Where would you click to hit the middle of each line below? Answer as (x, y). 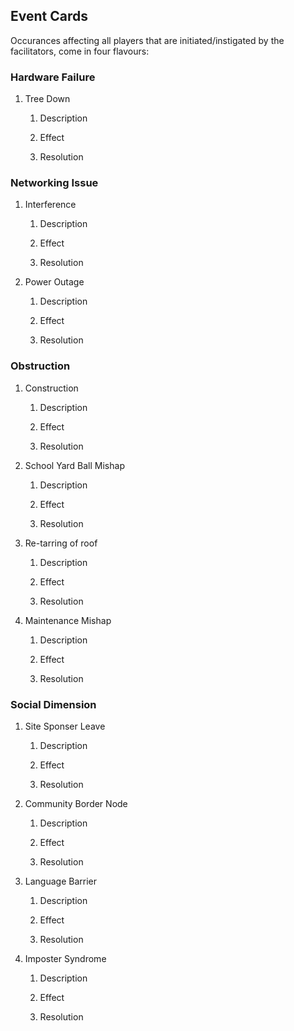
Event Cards (49, 16)
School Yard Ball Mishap (74, 465)
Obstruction (40, 366)
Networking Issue (54, 183)
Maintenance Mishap (68, 620)
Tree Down (47, 99)
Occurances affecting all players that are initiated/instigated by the (147, 40)
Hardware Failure (53, 77)
